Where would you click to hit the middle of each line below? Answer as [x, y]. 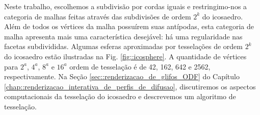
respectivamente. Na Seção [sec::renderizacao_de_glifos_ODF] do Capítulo [122, 76]
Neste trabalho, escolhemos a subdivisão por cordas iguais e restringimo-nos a [126, 6]
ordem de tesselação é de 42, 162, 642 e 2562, [140, 66]
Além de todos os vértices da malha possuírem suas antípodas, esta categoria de [129, 26]
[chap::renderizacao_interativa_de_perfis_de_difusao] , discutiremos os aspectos [130, 86]
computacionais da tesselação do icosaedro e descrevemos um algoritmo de [120, 96]
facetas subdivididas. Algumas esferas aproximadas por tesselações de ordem [123, 46]
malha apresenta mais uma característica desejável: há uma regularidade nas [123, 36]
